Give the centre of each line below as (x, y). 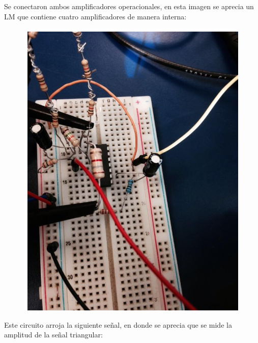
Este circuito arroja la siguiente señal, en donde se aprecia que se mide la (118, 324)
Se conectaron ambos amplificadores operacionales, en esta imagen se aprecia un (129, 6)
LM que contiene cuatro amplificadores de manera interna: (95, 16)
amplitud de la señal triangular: (53, 335)
